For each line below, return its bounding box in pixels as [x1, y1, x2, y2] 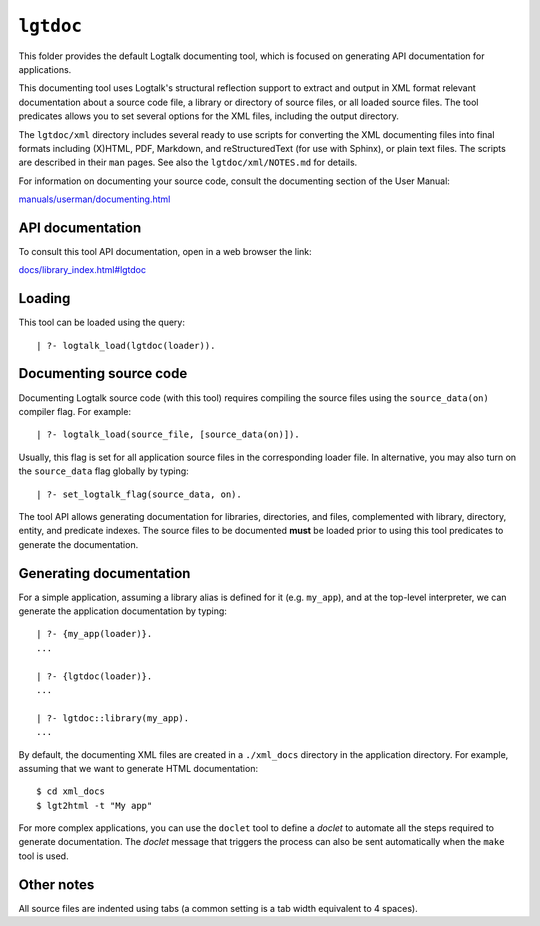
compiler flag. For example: [18, 405, 132, 417]
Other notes [18, 876, 95, 893]
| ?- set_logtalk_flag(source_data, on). [36, 488, 242, 500]
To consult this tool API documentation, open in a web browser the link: [18, 245, 312, 257]
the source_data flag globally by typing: [18, 465, 189, 477]
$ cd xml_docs [36, 786, 105, 797]
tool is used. [18, 850, 69, 862]
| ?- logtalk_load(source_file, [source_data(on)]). [36, 429, 300, 440]
